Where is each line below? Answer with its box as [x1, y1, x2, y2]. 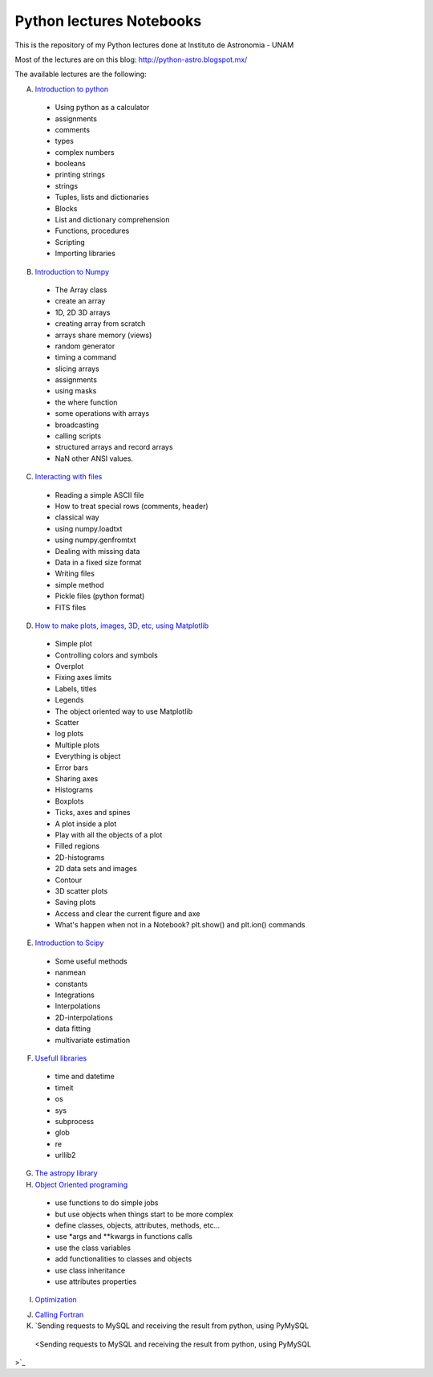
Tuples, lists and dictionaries [55, 193, 150, 202]
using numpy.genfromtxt [55, 535, 136, 545]
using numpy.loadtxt [55, 524, 123, 533]
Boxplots [55, 796, 84, 806]
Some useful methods [55, 956, 127, 966]
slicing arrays [55, 364, 99, 373]
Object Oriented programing [34, 1179, 128, 1189]
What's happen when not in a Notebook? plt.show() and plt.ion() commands [55, 920, 306, 930]
